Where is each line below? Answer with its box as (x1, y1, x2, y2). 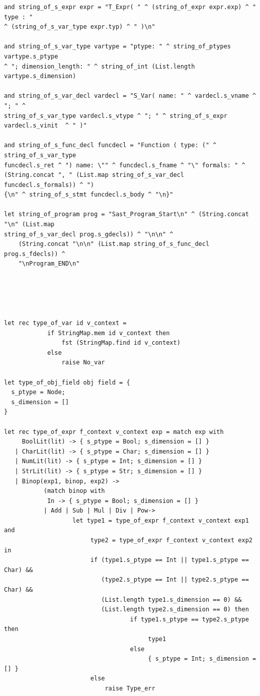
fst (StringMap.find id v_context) (61, 339, 181, 347)
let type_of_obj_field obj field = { (4, 378, 130, 386)
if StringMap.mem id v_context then (47, 329, 170, 337)
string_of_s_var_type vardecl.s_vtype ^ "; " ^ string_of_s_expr (4, 112, 227, 119)
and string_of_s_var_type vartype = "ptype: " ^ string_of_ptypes (4, 43, 231, 50)
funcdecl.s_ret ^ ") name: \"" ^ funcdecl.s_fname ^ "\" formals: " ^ (4, 161, 245, 169)
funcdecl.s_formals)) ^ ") (4, 181, 94, 188)
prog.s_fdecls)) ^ (4, 250, 65, 258)
